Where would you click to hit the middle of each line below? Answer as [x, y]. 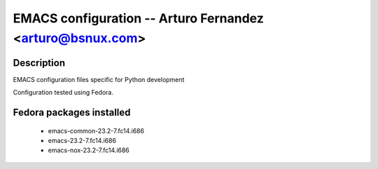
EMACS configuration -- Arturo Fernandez [138, 18]
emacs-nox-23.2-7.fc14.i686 [89, 150]
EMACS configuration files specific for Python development [99, 79]
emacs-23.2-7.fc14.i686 [82, 141]
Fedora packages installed [72, 113]
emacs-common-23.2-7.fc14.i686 [96, 130]
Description [39, 63]
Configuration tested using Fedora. [63, 93]
